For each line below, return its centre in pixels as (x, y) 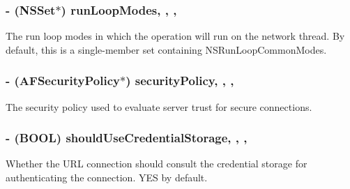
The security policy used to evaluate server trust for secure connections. (159, 106)
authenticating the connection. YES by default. (107, 177)
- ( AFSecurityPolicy (63, 81)
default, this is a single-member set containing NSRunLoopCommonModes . (166, 49)
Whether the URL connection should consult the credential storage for (157, 164)
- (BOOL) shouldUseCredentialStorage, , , (127, 138)
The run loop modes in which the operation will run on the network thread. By (175, 36)
